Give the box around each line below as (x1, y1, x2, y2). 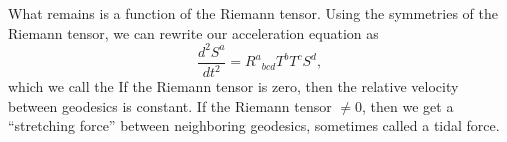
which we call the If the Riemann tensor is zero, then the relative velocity (8, 76, 459, 97)
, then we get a (362, 95, 454, 116)
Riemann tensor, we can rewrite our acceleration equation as (8, 22, 379, 43)
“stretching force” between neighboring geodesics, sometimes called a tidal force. (8, 115, 500, 136)
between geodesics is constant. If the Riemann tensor (8, 95, 332, 116)
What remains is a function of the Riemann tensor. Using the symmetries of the (8, 3, 498, 23)
